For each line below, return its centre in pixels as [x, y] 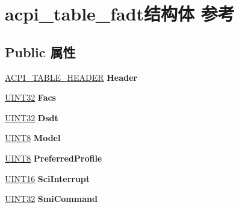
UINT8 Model [33, 138]
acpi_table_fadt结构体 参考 [120, 14]
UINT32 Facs [30, 97]
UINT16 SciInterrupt [48, 178]
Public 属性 [40, 52]
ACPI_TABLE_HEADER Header [71, 77]
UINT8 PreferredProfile [54, 158]
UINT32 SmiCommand [51, 199]
